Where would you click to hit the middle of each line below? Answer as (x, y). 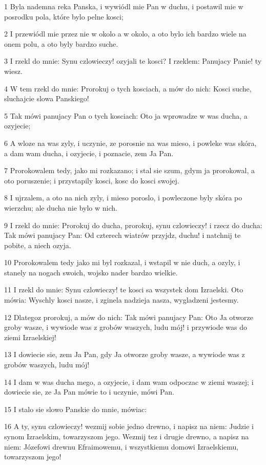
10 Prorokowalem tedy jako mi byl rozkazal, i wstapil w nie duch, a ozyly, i (122, 262)
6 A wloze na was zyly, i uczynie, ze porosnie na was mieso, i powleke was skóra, (130, 143)
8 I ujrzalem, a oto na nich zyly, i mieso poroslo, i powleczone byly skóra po (123, 198)
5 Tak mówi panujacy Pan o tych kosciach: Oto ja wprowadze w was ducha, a (126, 115)
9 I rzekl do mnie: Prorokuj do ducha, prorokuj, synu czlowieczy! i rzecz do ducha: (133, 225)
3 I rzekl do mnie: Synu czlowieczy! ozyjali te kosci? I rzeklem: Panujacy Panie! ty (133, 61)
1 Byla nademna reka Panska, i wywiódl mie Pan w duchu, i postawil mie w (124, 6)
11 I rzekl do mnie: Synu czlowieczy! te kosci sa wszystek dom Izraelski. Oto (124, 290)
